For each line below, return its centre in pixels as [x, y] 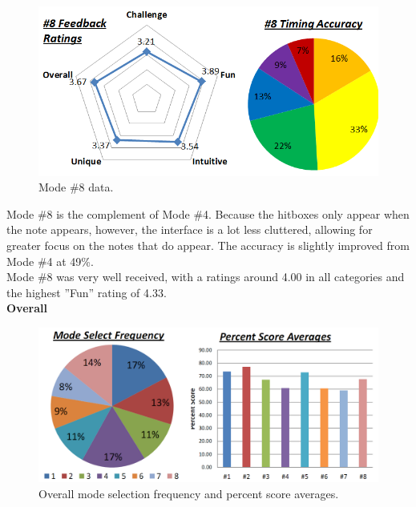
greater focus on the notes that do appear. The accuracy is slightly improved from [208, 245]
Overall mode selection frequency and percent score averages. [189, 493]
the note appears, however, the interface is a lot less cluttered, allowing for [190, 229]
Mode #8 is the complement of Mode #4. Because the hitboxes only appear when [208, 213]
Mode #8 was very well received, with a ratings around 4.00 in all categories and [206, 277]
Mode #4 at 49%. [50, 261]
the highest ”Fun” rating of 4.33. [87, 292]
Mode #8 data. [76, 187]
